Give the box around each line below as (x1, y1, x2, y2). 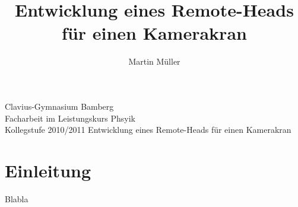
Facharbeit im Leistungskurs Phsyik (5, 112, 135, 124)
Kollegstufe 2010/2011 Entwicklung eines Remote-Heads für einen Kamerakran (5, 123, 291, 136)
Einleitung (5, 158, 91, 182)
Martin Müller (128, 55, 180, 68)
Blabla (5, 192, 28, 205)
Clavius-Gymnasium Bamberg (5, 100, 114, 112)
